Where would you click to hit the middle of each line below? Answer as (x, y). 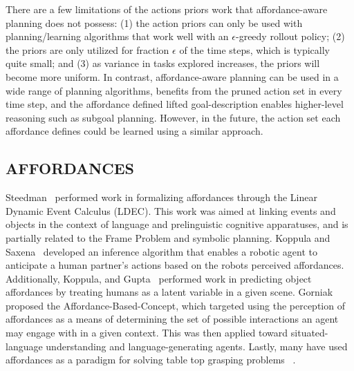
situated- (309, 333)
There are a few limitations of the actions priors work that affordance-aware (167, 9)
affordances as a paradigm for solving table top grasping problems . (151, 360)
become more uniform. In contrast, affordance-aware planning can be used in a (172, 76)
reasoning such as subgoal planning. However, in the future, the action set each (173, 117)
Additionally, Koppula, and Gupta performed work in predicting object (159, 278)
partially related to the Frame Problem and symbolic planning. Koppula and (168, 237)
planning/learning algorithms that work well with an (117, 36)
